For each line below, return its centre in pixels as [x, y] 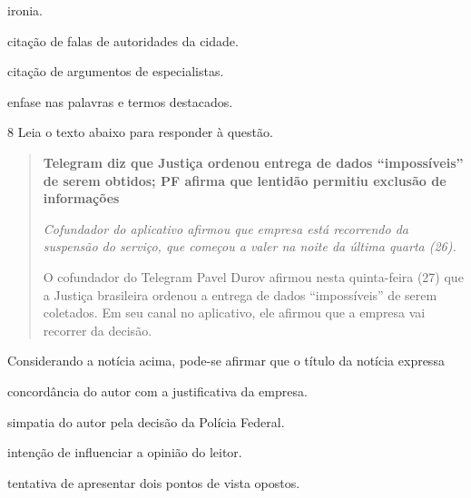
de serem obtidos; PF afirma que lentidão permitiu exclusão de [245, 180]
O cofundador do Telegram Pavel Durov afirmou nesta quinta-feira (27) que [253, 276]
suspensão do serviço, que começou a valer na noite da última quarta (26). [250, 246]
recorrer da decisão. [98, 330]
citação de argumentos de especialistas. [116, 71]
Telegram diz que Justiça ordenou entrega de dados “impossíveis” [253, 162]
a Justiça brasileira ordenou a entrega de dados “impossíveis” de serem [240, 294]
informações [81, 198]
